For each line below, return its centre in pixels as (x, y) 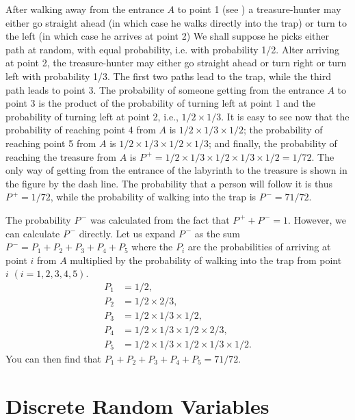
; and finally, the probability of (273, 143)
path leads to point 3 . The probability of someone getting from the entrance (165, 89)
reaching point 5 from (51, 143)
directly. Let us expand (127, 233)
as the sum (218, 233)
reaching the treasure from (61, 156)
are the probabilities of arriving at (259, 247)
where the (152, 247)
